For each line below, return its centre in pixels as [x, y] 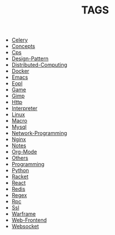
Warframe [24, 214]
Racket [20, 177]
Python [20, 171]
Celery [20, 40]
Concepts [23, 46]
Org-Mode [24, 152]
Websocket [25, 226]
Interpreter [25, 108]
